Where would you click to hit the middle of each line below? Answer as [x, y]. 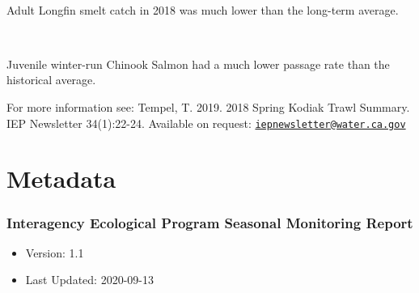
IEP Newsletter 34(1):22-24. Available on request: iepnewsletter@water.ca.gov [206, 123]
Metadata [61, 178]
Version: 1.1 [55, 252]
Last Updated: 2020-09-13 [89, 280]
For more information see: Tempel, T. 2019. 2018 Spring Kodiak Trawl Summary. [208, 106]
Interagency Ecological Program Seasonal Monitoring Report [210, 222]
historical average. [51, 80]
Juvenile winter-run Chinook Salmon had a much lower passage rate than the [198, 64]
